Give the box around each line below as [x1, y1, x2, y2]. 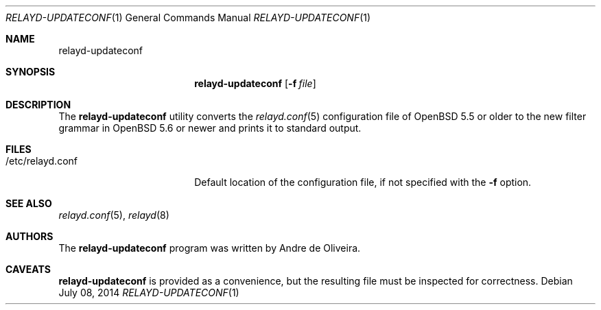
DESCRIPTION [5, 99, 71, 110]
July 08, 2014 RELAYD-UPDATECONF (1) [58, 287, 239, 298]
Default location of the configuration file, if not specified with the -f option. [194, 176, 532, 188]
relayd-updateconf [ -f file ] [194, 77, 316, 89]
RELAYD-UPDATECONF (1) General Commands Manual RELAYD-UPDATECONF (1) [5, 12, 371, 23]
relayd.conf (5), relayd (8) [58, 209, 169, 221]
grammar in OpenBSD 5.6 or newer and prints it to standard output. [58, 122, 362, 134]
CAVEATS [5, 263, 51, 275]
